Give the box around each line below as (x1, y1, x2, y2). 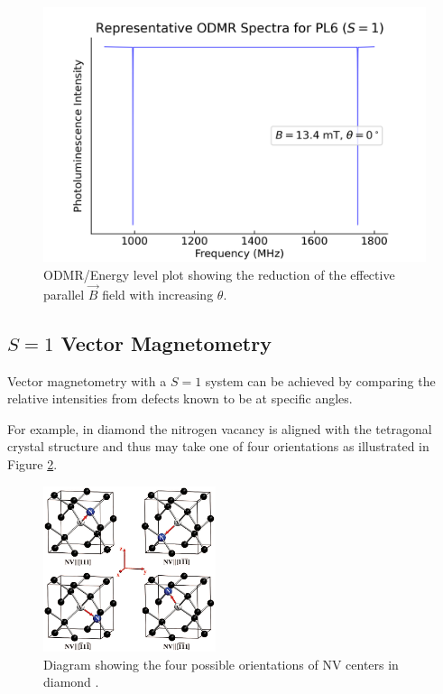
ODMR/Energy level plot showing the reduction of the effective (43, 264, 395, 283)
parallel (43, 284, 85, 303)
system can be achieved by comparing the (205, 371, 436, 390)
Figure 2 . (7, 454, 58, 473)
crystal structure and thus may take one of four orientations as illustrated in (7, 437, 429, 456)
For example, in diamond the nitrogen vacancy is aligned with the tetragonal (7, 419, 432, 438)
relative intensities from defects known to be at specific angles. (7, 389, 353, 408)
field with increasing (102, 284, 214, 303)
